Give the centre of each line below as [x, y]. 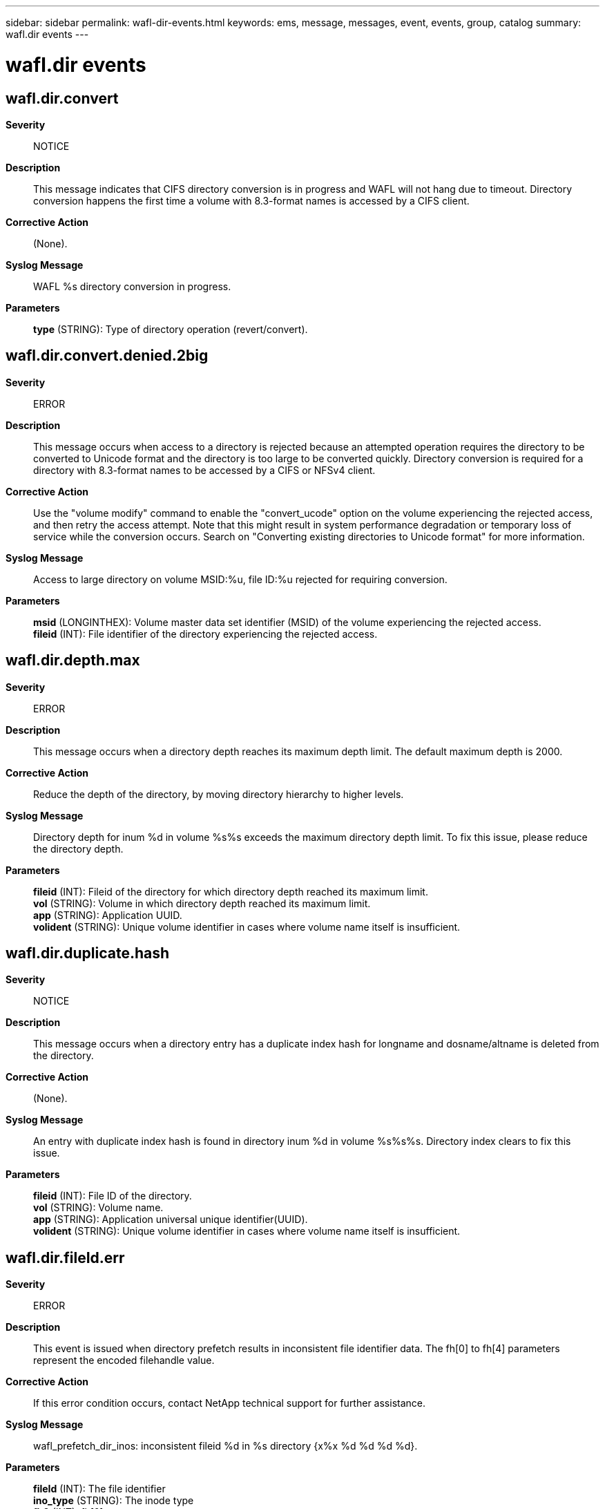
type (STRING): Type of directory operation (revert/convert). [171, 329]
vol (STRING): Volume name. [98, 1208]
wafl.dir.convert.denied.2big [107, 356]
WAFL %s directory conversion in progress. [132, 286]
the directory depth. [78, 848]
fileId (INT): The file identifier [99, 1489]
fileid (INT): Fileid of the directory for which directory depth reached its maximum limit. [231, 891]
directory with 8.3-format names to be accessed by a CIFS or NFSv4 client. [204, 470]
